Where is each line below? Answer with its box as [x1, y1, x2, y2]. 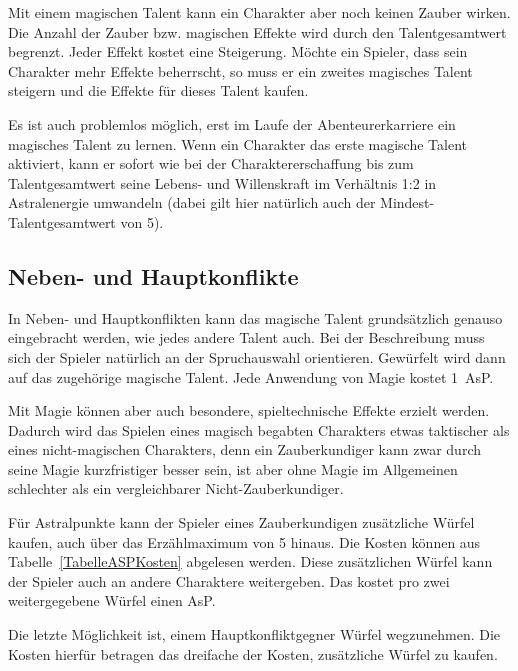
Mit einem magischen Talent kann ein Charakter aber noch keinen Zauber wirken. [8, 2, 511, 22]
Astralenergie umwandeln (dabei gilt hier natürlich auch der [8, 192, 376, 213]
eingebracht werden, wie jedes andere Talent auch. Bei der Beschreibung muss [8, 327, 485, 348]
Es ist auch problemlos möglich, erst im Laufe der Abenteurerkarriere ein [8, 113, 456, 134]
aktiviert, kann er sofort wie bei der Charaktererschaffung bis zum [8, 153, 414, 174]
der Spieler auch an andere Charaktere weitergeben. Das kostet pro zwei [8, 570, 450, 591]
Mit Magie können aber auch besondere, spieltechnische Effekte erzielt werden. [8, 400, 490, 421]
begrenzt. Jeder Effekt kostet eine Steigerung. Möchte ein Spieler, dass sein [8, 41, 468, 62]
